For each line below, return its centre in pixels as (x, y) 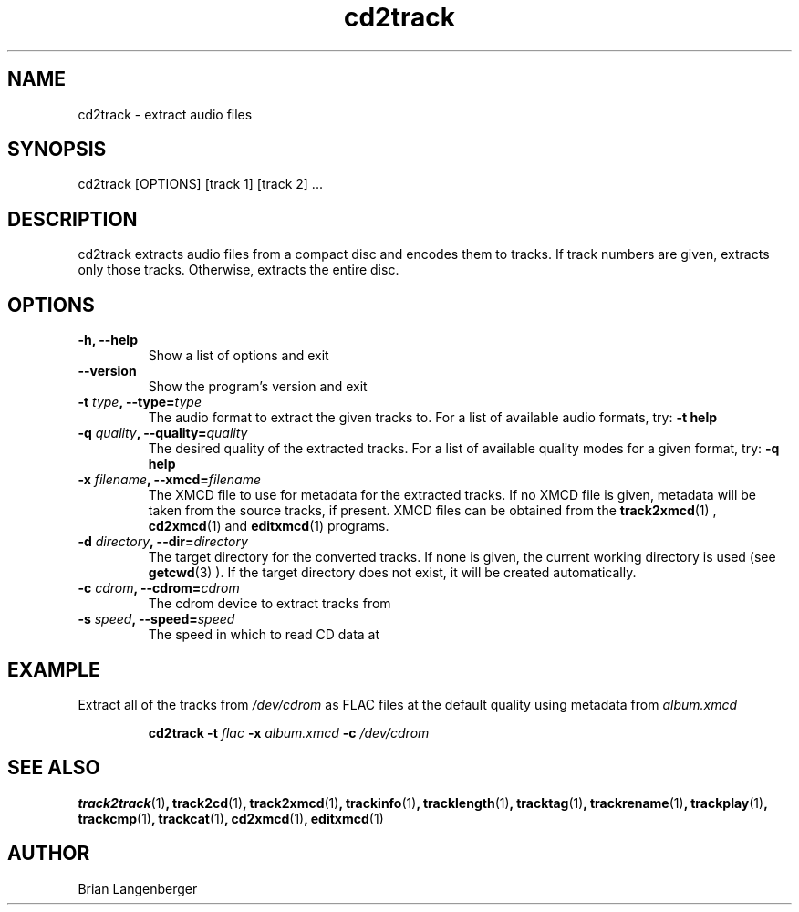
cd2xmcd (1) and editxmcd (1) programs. (269, 526)
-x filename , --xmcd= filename (170, 480)
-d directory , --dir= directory (163, 542)
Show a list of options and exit (239, 356)
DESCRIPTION (73, 219)
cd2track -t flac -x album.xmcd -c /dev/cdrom (289, 732)
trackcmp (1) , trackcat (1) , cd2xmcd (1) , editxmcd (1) (231, 818)
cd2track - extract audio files (165, 114)
